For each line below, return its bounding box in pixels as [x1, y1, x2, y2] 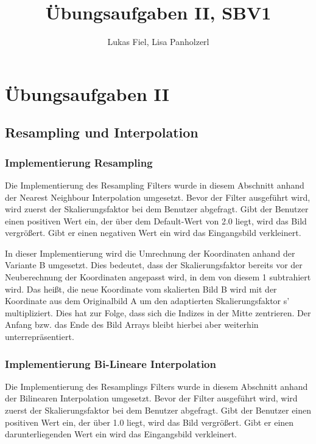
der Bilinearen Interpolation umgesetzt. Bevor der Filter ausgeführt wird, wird [5, 392, 298, 404]
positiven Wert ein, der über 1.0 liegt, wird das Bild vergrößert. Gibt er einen [5, 415, 294, 428]
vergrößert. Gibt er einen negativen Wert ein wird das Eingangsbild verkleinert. [5, 226, 301, 239]
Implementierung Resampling [5, 154, 153, 170]
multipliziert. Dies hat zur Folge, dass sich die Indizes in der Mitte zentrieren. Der [5, 306, 311, 319]
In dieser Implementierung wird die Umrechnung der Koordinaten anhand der [5, 246, 295, 259]
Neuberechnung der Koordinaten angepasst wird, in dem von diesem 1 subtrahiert [5, 271, 311, 283]
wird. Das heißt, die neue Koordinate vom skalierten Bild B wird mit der [5, 282, 277, 295]
